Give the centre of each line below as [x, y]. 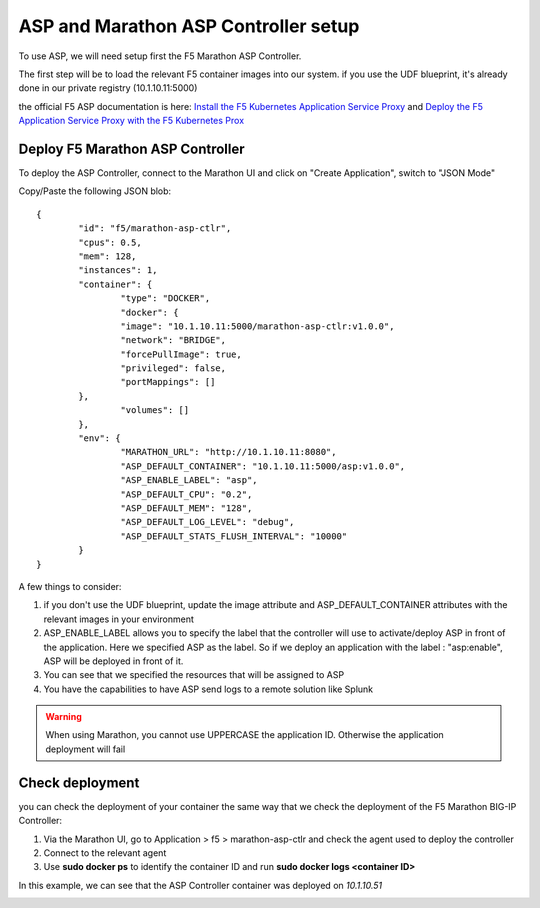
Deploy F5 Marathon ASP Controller [131, 148]
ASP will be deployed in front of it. [113, 661]
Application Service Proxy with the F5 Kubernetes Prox [131, 121]
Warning [63, 717]
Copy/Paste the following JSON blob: [95, 191]
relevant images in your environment [119, 619]
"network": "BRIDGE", [173, 340]
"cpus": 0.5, [110, 242]
